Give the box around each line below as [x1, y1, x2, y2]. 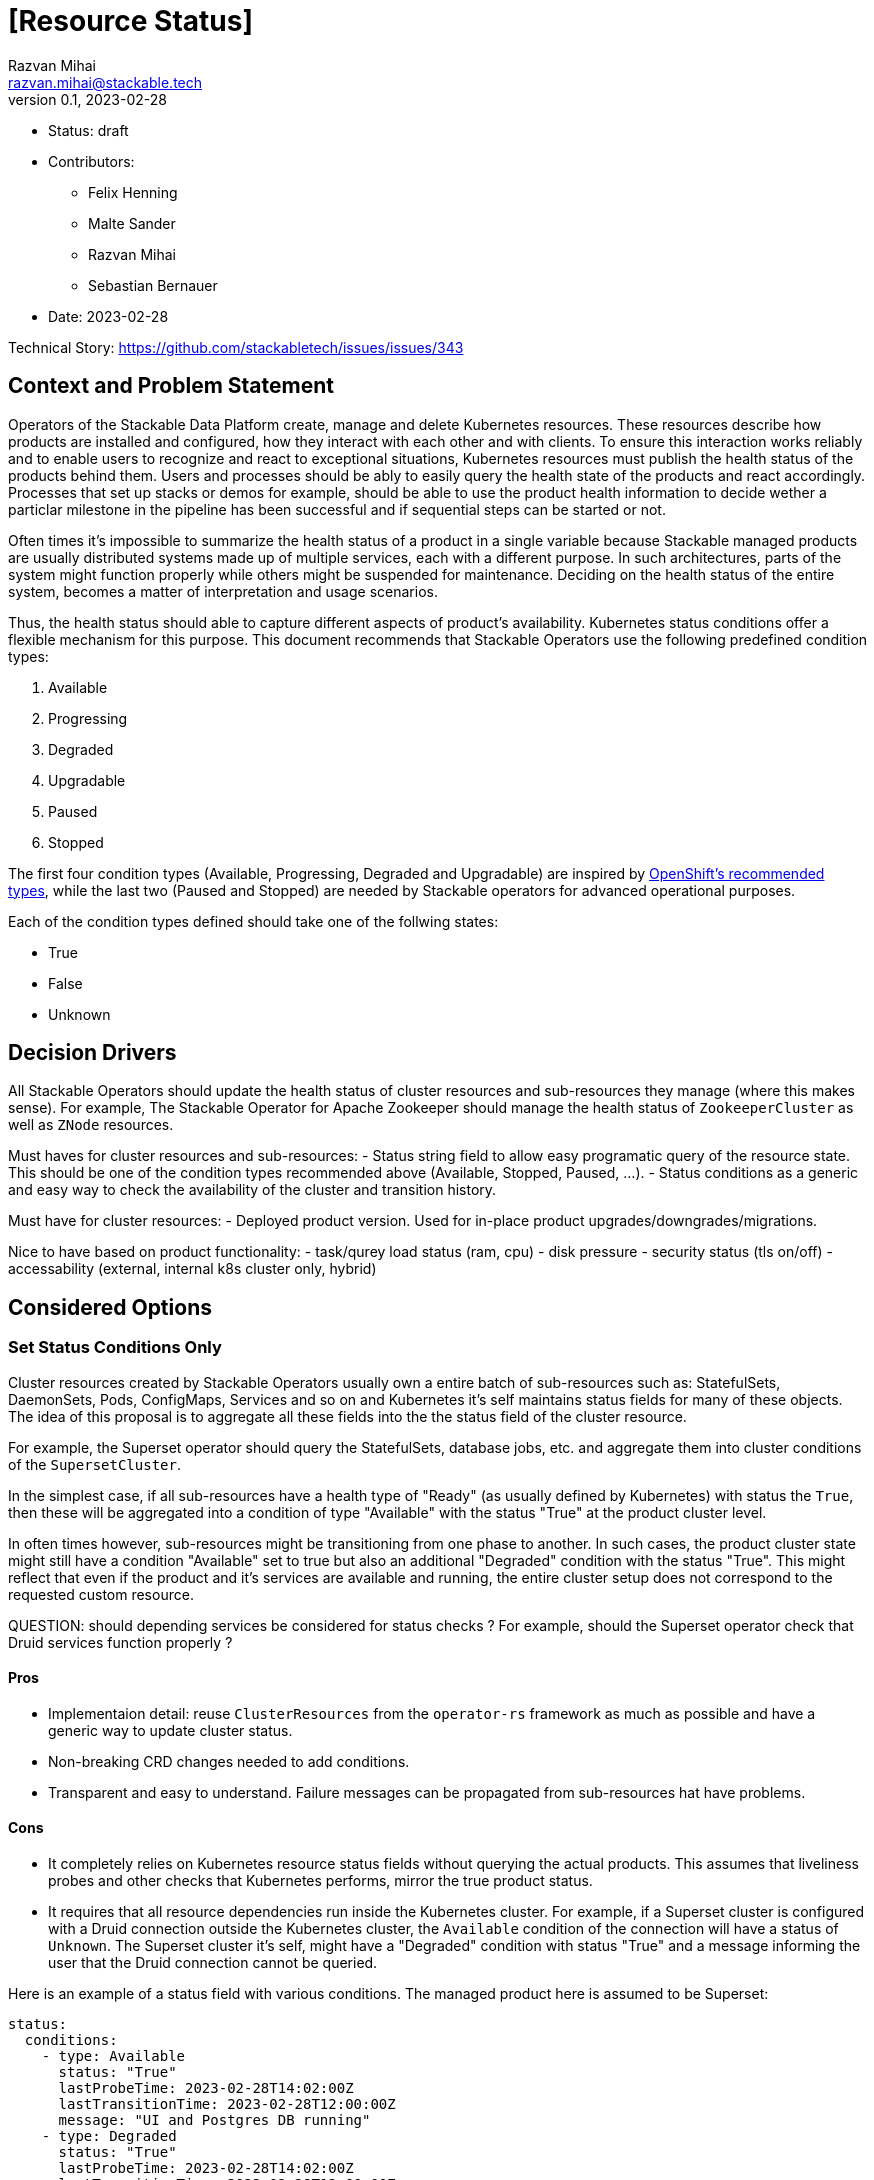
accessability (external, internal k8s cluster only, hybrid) [8, 1260, 377, 1278]
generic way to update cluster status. [48, 1721, 293, 1739]
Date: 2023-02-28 [48, 307, 169, 325]
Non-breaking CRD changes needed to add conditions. [48, 1752, 410, 1770]
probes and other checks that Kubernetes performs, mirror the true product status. [48, 1872, 593, 1890]
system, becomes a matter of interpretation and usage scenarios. [8, 582, 438, 600]
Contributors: [48, 152, 135, 170]
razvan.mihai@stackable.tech [8, 73, 203, 91]
